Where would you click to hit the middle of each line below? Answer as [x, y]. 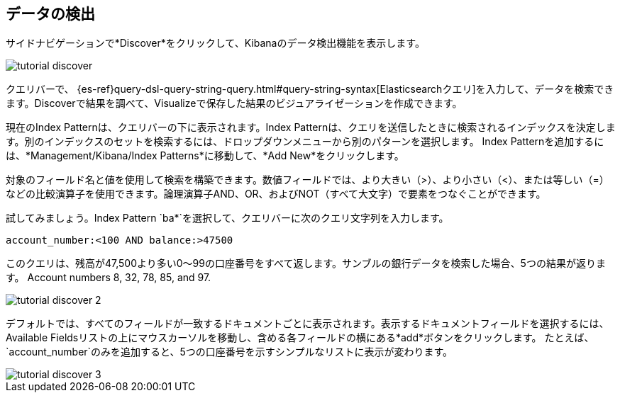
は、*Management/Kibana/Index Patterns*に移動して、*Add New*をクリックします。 [205, 156]
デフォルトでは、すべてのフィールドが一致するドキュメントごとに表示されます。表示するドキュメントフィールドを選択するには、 [308, 324]
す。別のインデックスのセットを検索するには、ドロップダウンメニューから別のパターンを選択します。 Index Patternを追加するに [305, 142]
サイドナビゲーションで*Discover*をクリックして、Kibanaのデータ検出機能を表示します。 [215, 43]
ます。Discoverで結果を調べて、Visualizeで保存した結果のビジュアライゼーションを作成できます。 [234, 103]
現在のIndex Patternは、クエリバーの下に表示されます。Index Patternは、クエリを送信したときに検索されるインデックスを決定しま [311, 127]
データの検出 [50, 14]
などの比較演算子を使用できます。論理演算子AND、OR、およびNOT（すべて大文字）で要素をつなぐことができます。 [276, 194]
